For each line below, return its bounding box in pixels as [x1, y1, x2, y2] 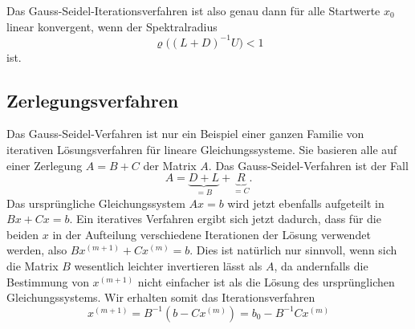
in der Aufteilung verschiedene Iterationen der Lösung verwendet [52, 225, 371, 242]
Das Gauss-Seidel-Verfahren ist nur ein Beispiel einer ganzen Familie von [6, 125, 364, 142]
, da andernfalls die [274, 258, 368, 274]
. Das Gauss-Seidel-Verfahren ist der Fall [208, 156, 409, 173]
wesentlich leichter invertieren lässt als [74, 258, 262, 274]
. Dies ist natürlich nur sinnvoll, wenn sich [189, 242, 397, 258]
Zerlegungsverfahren [6, 87, 179, 112]
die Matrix [6, 258, 59, 274]
